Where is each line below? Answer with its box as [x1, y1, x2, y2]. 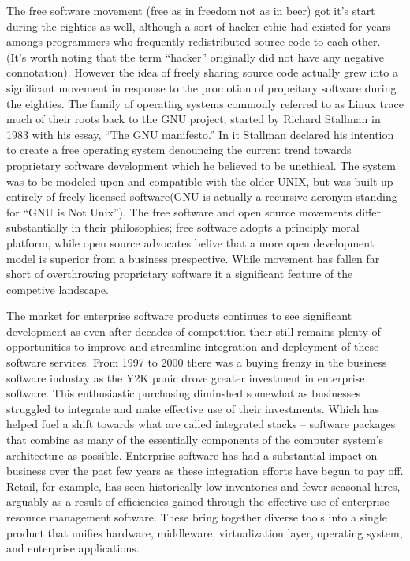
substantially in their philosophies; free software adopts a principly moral [6, 219, 360, 235]
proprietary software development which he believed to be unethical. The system [6, 156, 396, 173]
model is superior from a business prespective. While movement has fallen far [6, 250, 380, 266]
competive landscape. [6, 280, 109, 297]
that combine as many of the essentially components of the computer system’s [6, 431, 384, 448]
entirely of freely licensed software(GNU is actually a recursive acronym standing [6, 188, 397, 205]
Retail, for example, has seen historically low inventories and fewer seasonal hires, [6, 477, 401, 494]
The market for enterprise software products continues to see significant [6, 307, 352, 324]
